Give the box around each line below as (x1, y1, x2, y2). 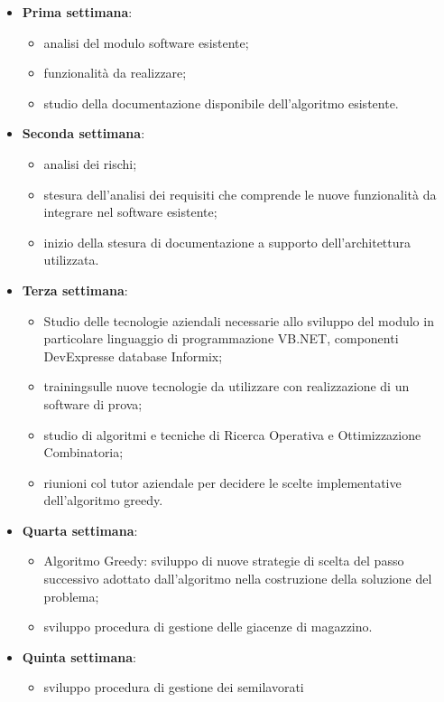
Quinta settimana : (22, 647, 136, 666)
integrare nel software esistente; (43, 202, 217, 221)
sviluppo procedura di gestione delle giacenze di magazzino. (43, 617, 373, 636)
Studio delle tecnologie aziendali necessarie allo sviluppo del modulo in (43, 311, 434, 330)
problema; (43, 586, 99, 605)
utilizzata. (43, 250, 99, 269)
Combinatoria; (43, 443, 124, 462)
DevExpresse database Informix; (43, 346, 223, 365)
